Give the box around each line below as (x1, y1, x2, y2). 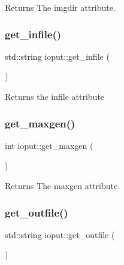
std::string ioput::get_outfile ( (5, 228, 115, 240)
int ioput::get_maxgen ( (5, 139, 93, 151)
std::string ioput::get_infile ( (5, 50, 110, 62)
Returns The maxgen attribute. (5, 179, 120, 191)
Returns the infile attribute (5, 90, 105, 102)
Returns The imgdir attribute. (5, 1, 116, 13)
